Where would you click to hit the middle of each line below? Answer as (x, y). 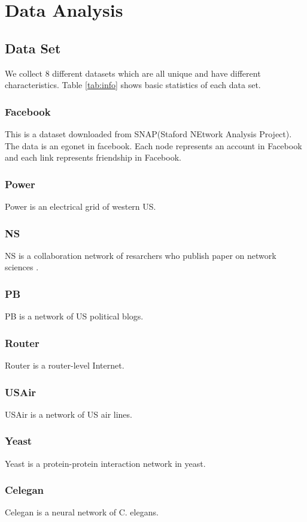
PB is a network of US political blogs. (74, 316)
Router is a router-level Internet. (65, 365)
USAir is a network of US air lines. (69, 414)
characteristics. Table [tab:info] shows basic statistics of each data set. (133, 85)
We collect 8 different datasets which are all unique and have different (133, 73)
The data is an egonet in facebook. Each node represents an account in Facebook (153, 145)
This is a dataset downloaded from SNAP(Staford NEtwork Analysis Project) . (148, 133)
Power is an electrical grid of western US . (80, 206)
